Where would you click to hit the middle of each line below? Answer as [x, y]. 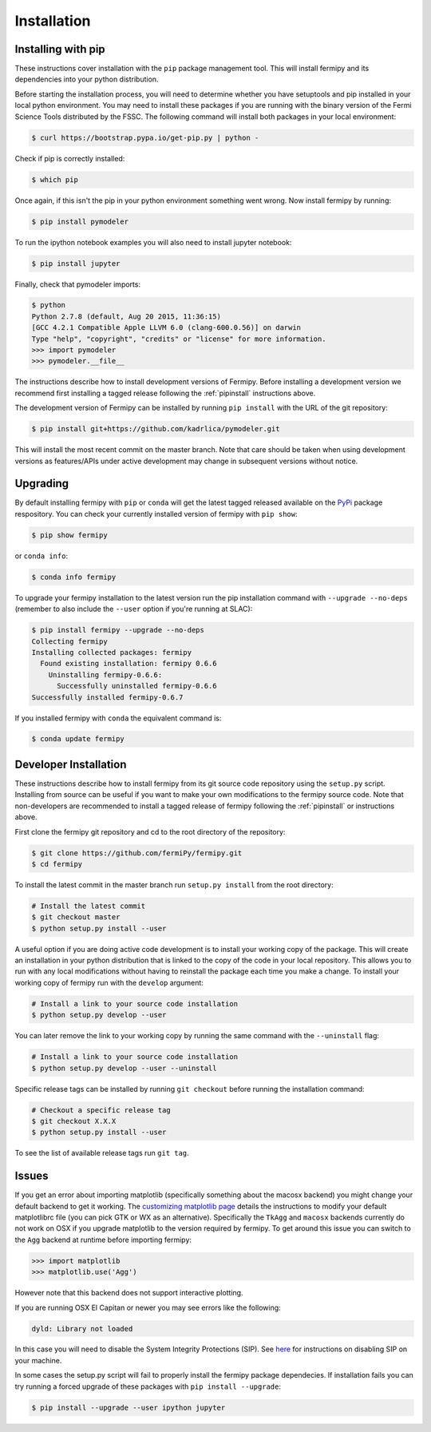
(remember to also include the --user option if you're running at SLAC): [134, 609]
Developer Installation [71, 764]
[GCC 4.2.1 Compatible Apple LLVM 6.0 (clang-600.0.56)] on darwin [166, 328]
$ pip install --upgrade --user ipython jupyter [129, 1407]
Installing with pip [60, 49]
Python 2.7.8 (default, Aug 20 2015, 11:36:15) [126, 316]
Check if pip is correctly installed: [70, 158]
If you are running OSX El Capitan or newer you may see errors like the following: [148, 1307]
